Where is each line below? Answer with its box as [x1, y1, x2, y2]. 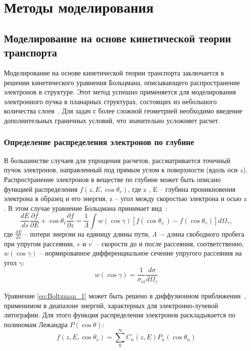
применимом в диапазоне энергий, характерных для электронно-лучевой [4, 300, 218, 310]
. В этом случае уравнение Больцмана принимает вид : [4, 203, 167, 213]
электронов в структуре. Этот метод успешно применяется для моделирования [4, 87, 236, 97]
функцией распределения [4, 184, 78, 194]
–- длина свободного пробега [159, 228, 244, 239]
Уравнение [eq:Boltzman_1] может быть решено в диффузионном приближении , [4, 290, 246, 300]
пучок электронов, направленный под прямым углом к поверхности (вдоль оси [4, 165, 238, 175]
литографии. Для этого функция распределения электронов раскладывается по [4, 310, 235, 320]
